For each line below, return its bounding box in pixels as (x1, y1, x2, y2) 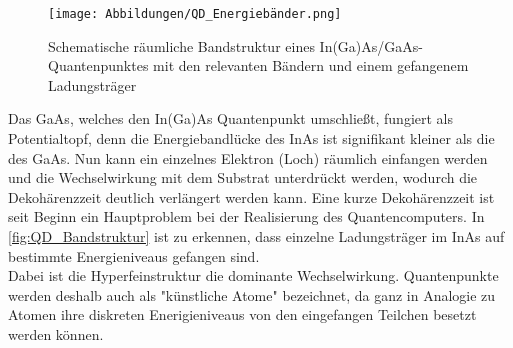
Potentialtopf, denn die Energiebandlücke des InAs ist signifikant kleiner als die (8, 128, 495, 149)
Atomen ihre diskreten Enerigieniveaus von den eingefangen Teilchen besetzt (8, 304, 477, 325)
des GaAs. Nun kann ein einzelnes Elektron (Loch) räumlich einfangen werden (8, 147, 488, 168)
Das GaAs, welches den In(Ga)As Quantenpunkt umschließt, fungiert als (8, 108, 454, 129)
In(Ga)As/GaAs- (319, 35, 423, 56)
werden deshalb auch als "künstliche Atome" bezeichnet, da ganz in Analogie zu (8, 284, 496, 305)
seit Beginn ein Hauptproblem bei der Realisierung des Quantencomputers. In (8, 206, 485, 227)
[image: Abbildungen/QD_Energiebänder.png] (48, 7, 342, 21)
